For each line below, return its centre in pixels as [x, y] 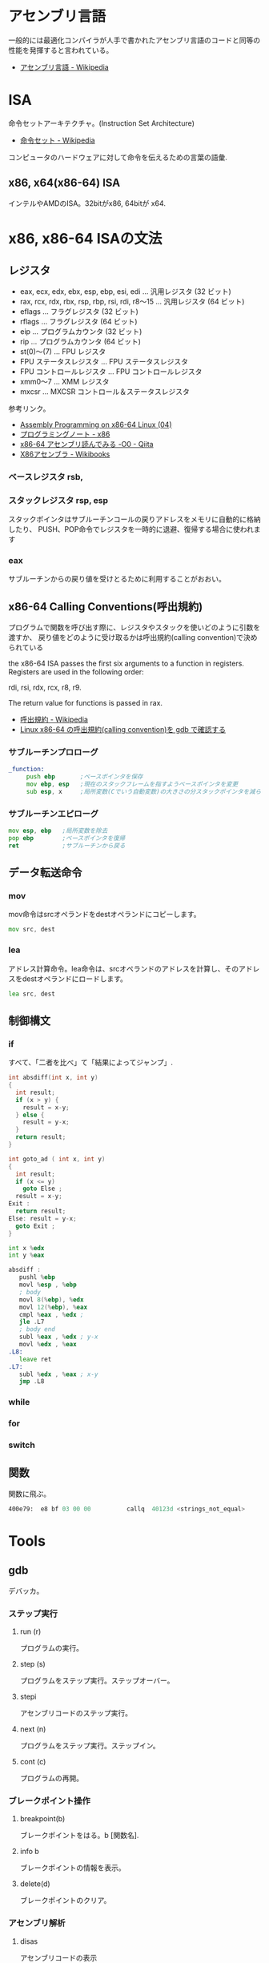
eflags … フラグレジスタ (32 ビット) [79, 311]
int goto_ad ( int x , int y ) [57, 1159]
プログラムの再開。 [52, 1778]
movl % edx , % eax [48, 1345]
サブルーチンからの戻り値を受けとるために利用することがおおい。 [117, 579]
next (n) [33, 1729]
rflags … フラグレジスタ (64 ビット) [78, 321]
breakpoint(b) [42, 1819]
